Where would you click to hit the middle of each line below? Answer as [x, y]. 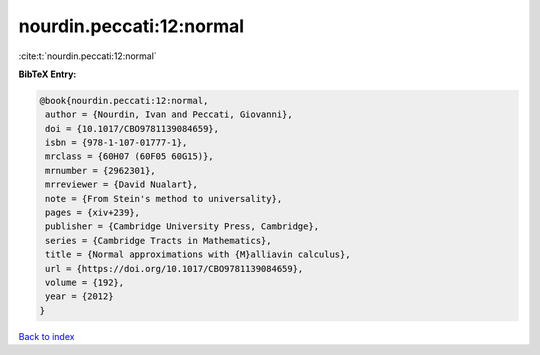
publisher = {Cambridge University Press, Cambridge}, [182, 226]
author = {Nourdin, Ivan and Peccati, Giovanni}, [169, 114]
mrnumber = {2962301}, [101, 170]
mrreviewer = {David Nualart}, [122, 184]
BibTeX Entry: [47, 74]
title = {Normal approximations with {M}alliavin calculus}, [198, 254]
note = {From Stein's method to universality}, [164, 198]
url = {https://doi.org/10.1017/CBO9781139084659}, [174, 268]
